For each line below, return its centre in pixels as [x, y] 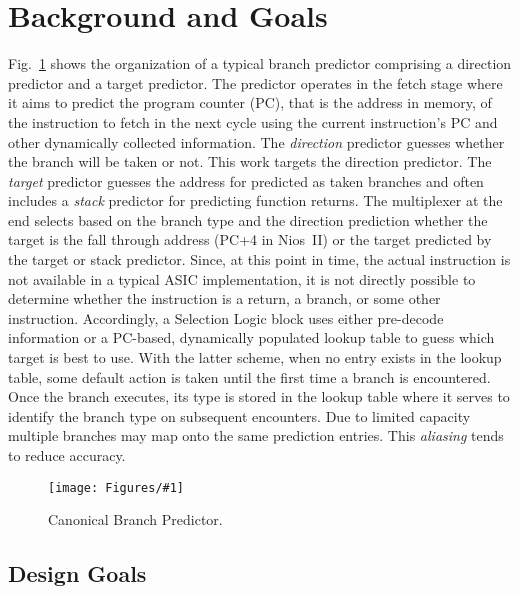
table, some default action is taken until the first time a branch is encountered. [249, 376]
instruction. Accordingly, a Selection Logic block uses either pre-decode [226, 317]
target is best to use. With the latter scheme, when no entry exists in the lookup [255, 357]
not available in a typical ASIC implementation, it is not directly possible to [242, 278]
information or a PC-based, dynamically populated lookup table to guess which [251, 337]
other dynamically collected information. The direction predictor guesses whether [256, 141]
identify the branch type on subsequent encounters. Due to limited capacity [239, 415]
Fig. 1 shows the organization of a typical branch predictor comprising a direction [260, 63]
